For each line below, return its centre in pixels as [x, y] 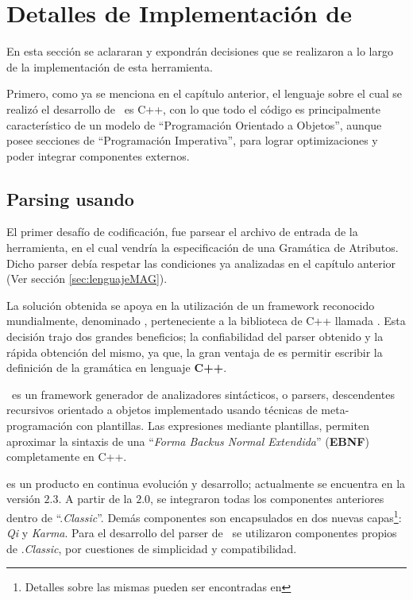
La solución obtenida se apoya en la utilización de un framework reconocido [191, 305]
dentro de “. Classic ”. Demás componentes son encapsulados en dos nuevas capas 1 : [204, 516]
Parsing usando [70, 198]
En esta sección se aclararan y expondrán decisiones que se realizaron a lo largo [200, 51]
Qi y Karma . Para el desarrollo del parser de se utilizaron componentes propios [202, 533]
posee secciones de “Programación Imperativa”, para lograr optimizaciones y [192, 140]
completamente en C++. [67, 457]
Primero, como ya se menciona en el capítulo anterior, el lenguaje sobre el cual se [204, 93]
